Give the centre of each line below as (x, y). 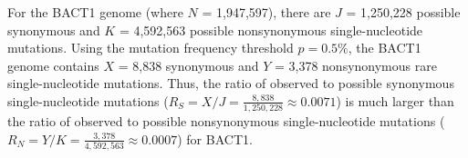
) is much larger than (395, 100)
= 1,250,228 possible (403, 12)
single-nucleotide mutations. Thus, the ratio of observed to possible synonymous (231, 83)
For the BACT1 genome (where (95, 12)
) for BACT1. (215, 138)
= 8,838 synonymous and (188, 65)
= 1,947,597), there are (266, 12)
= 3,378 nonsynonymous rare (355, 65)
